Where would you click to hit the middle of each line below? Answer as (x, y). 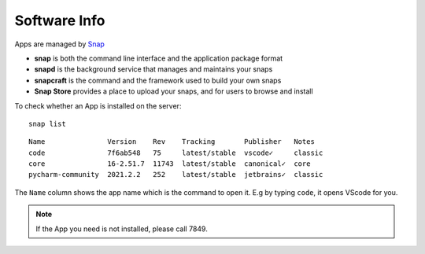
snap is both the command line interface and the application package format (159, 58)
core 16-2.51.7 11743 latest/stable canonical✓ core (170, 164)
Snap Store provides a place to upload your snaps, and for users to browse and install (174, 91)
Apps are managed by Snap (60, 44)
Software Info (60, 20)
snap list (47, 123)
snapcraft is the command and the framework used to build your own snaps (158, 80)
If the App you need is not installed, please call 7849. (122, 229)
